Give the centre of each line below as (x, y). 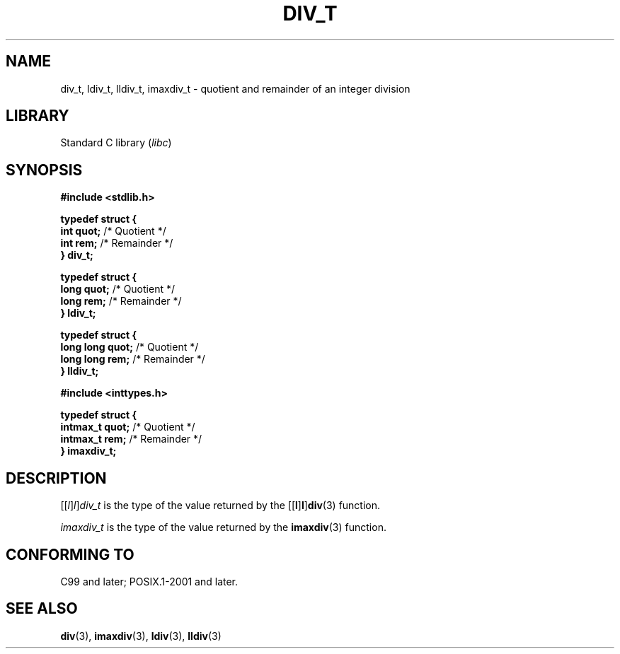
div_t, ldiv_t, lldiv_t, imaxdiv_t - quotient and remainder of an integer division (235, 88)
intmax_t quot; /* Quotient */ (128, 427)
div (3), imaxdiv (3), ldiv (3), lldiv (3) (141, 636)
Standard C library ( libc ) (116, 143)
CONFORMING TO (70, 554)
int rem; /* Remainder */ (117, 243)
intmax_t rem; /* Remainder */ (131, 439)
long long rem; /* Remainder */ (133, 359)
